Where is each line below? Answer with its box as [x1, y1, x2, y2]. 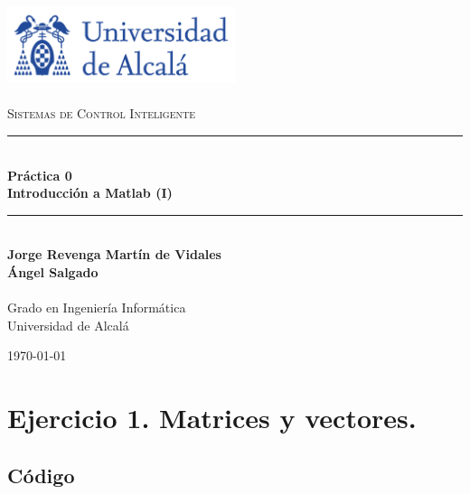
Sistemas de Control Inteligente [7, 104, 196, 123]
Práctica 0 [7, 165, 72, 184]
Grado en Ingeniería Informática [7, 298, 186, 317]
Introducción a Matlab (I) [7, 183, 173, 202]
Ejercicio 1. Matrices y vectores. [7, 399, 417, 436]
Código [7, 461, 75, 489]
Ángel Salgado [7, 262, 99, 281]
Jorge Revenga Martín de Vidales [7, 245, 221, 264]
